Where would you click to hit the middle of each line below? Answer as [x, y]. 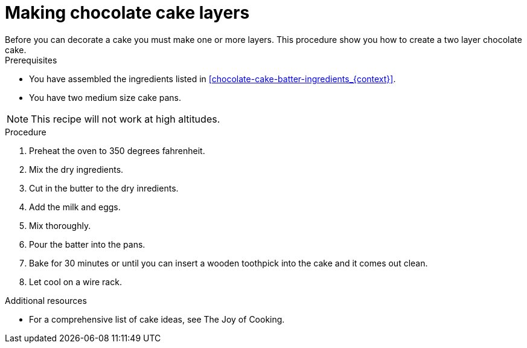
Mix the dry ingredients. [76, 169]
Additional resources [46, 300]
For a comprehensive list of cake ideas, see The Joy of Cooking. [157, 319]
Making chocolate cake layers [127, 13]
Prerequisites [31, 60]
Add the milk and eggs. [75, 207]
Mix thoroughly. [60, 225]
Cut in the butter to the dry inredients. [104, 188]
